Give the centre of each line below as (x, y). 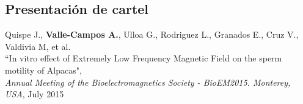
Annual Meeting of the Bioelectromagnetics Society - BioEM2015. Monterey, (148, 82)
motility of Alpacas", (43, 70)
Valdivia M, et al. (38, 46)
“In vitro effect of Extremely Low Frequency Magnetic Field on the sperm (144, 58)
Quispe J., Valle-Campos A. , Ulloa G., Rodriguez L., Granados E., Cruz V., (152, 34)
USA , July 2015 (35, 94)
